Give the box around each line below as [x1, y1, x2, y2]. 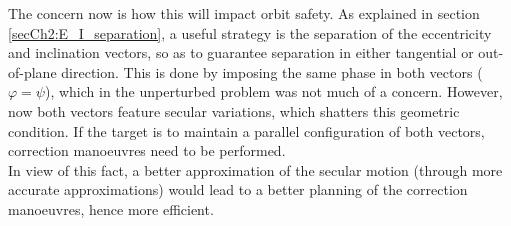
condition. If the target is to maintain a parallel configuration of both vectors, [8, 120, 485, 141]
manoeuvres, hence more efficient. [8, 198, 214, 219]
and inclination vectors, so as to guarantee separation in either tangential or [8, 42, 474, 63]
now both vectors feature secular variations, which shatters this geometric [8, 100, 460, 121]
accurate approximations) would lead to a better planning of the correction [8, 179, 468, 200]
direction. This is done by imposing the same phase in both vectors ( [61, 61, 483, 82]
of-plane [8, 61, 57, 82]
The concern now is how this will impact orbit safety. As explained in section [8, 3, 480, 23]
